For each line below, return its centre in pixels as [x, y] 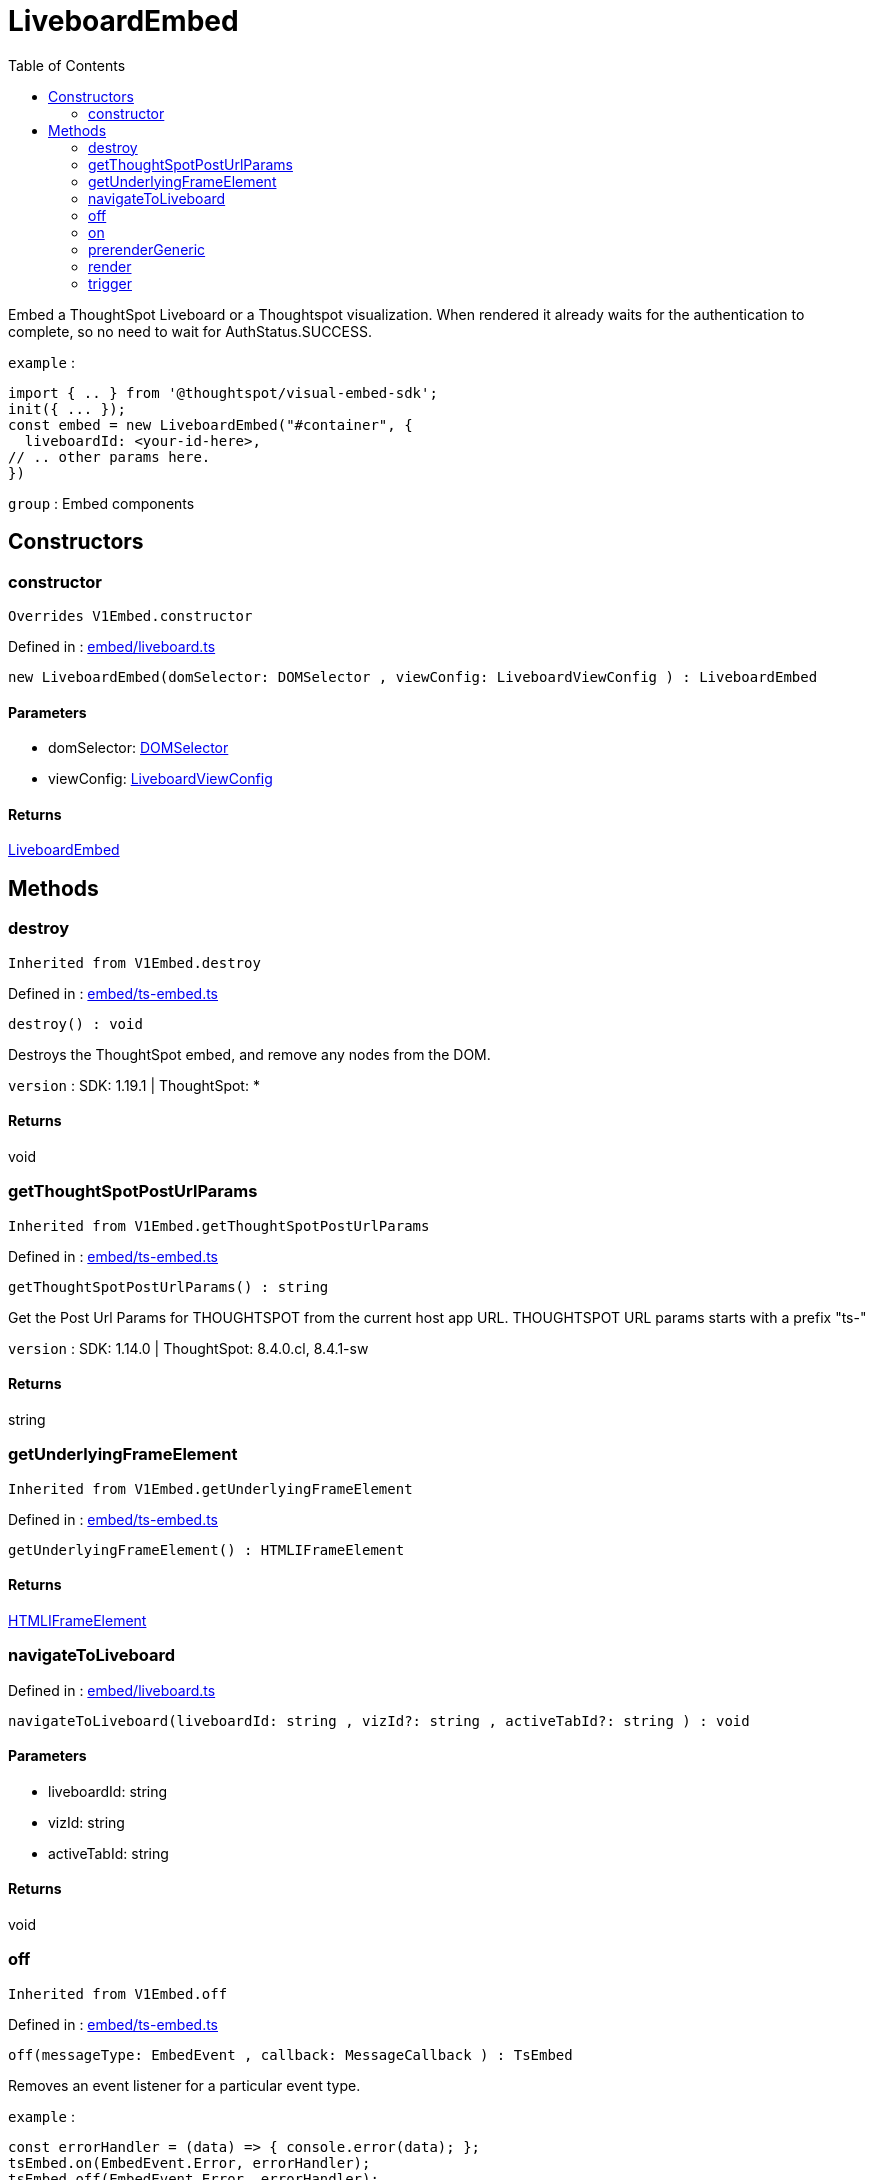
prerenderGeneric [147, 249]
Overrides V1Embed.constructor [130, 615]
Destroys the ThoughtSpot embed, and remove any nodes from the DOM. [249, 1054]
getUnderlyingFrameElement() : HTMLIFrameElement [206, 1549]
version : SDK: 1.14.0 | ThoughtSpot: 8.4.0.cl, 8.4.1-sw [188, 1348]
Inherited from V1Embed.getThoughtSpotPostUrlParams [219, 1225]
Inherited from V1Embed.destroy [134, 962]
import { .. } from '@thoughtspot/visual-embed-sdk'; [223, 392]
